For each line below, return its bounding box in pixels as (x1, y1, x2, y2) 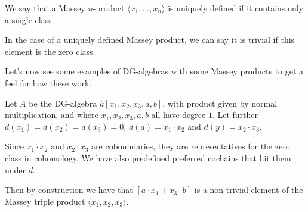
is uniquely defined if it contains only (168, 2, 304, 14)
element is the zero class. (5, 45, 96, 57)
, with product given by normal (162, 96, 278, 109)
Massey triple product (5, 195, 85, 207)
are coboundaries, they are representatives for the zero (91, 140, 290, 152)
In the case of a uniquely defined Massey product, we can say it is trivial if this (5, 33, 295, 46)
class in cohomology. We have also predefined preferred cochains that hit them (5, 151, 291, 164)
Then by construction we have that (5, 183, 133, 196)
